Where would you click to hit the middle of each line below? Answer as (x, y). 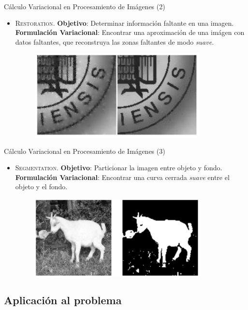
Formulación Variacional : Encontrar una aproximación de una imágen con (130, 32)
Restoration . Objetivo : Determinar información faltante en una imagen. (124, 23)
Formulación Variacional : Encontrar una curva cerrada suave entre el (122, 177)
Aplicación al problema (63, 300)
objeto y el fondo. (41, 187)
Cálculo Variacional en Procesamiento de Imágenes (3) (85, 151)
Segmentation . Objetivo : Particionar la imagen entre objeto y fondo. (119, 167)
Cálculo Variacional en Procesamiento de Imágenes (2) (85, 6)
